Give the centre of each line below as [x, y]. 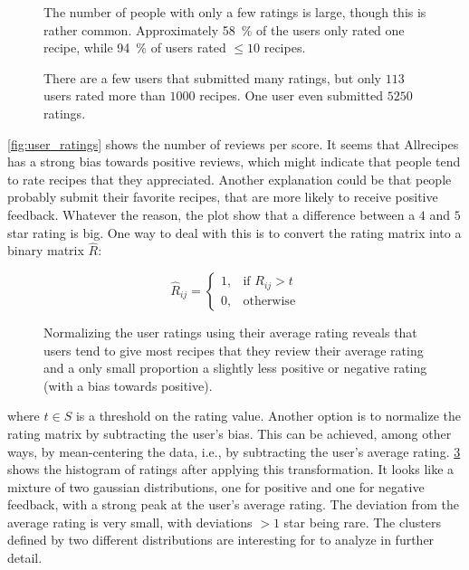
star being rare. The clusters [363, 522]
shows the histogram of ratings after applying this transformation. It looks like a [231, 469]
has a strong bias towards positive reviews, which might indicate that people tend [234, 161]
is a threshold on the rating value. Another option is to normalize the [268, 416]
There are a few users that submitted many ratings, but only [213, 77]
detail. [25, 558]
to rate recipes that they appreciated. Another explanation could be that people [230, 179]
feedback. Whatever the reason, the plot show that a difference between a [211, 214]
